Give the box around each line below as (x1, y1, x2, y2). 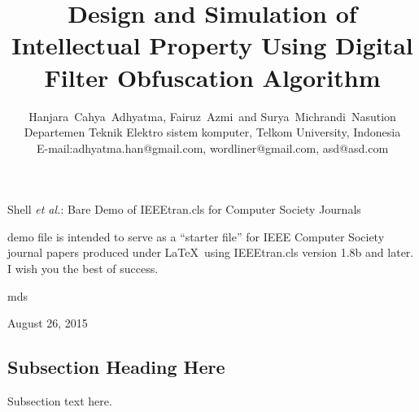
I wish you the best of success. (7, 260, 159, 277)
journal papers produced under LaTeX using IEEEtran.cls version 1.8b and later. (7, 244, 414, 261)
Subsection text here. (7, 392, 112, 410)
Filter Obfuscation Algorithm (44, 60, 381, 93)
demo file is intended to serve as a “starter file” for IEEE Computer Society (7, 228, 385, 245)
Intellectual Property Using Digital (11, 28, 413, 62)
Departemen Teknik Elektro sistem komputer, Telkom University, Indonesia (24, 124, 401, 141)
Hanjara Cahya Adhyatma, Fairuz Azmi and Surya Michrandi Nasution (28, 107, 396, 124)
